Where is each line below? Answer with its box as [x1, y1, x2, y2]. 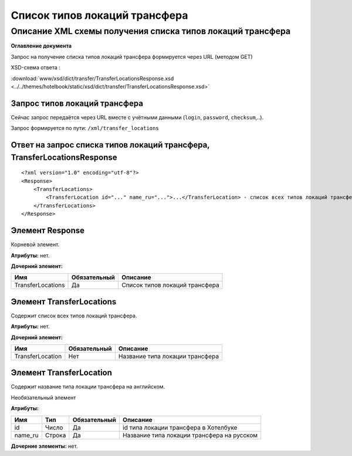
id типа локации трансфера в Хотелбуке [122, 423, 238, 431]
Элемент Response [11, 226, 85, 236]
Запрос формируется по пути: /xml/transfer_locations [11, 125, 159, 132]
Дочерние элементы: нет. [11, 442, 78, 450]
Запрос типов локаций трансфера [11, 98, 144, 108]
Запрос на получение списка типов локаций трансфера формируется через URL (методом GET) [11, 53, 253, 60]
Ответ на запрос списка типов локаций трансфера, [11, 140, 210, 150]
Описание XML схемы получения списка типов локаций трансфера [11, 26, 291, 36]
